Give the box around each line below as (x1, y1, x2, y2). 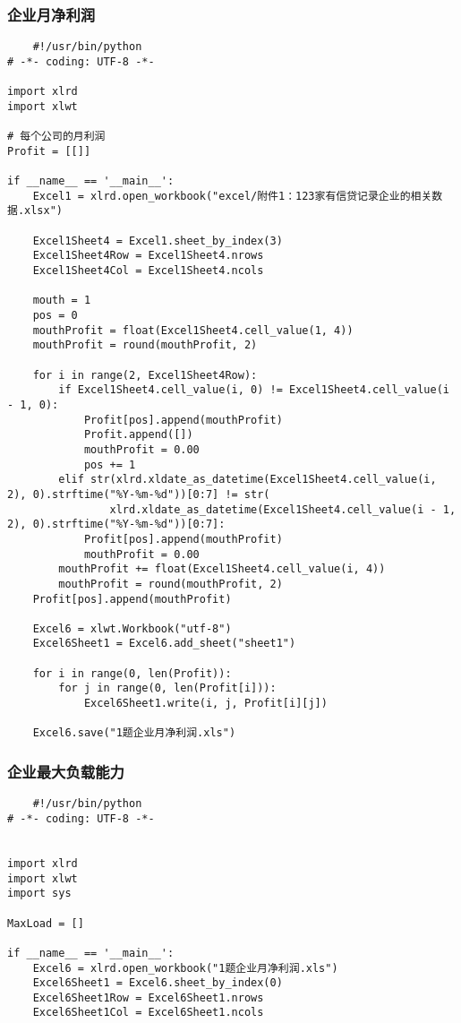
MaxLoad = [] (7, 916, 84, 930)
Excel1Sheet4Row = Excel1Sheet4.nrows (32, 249, 264, 262)
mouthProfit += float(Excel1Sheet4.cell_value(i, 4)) (58, 563, 386, 576)
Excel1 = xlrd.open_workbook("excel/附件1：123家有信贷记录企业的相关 (32, 189, 432, 202)
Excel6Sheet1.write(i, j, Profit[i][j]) (83, 697, 328, 710)
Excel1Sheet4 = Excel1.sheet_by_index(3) (32, 234, 283, 247)
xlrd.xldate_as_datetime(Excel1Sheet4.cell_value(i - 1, (109, 503, 457, 516)
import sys (7, 887, 72, 900)
